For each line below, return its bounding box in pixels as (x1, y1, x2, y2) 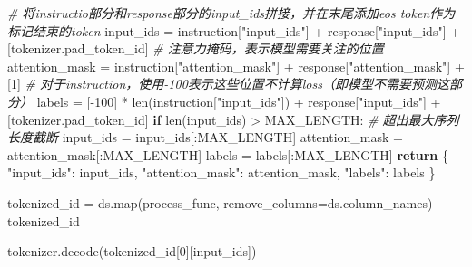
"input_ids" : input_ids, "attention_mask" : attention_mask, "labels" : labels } (7, 163, 436, 182)
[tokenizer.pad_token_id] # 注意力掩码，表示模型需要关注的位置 (7, 39, 384, 58)
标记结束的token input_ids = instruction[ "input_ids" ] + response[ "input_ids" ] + (7, 21, 461, 40)
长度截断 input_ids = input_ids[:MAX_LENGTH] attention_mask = (7, 128, 403, 147)
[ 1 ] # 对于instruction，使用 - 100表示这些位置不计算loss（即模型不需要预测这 (7, 74, 449, 93)
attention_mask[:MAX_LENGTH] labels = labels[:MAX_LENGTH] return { (7, 145, 448, 164)
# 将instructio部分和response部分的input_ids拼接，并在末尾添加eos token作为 (7, 4, 456, 22)
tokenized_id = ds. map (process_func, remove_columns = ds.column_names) (7, 193, 433, 212)
